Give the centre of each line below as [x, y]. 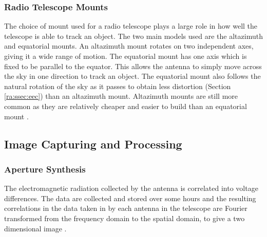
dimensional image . [35, 228]
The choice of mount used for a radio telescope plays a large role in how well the [131, 26]
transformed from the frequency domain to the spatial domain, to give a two [125, 218]
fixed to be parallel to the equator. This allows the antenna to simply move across [133, 66]
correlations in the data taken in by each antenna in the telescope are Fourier [126, 208]
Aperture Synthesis [45, 169]
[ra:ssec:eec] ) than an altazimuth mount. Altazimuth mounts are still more [121, 96]
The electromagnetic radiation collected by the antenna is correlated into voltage [131, 188]
